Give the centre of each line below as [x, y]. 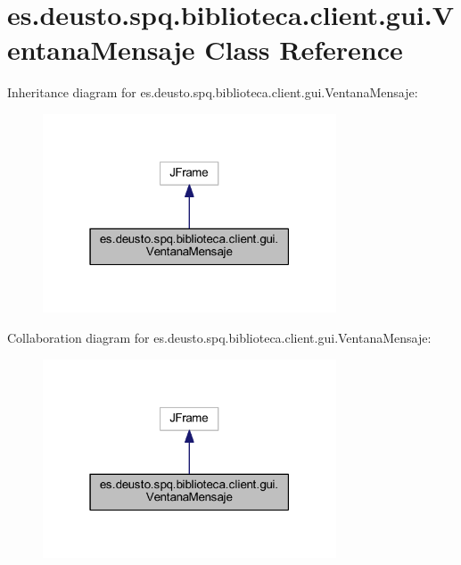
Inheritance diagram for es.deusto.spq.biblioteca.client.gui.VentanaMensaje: [213, 92]
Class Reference [304, 50]
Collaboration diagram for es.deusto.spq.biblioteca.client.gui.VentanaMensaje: [219, 338]
